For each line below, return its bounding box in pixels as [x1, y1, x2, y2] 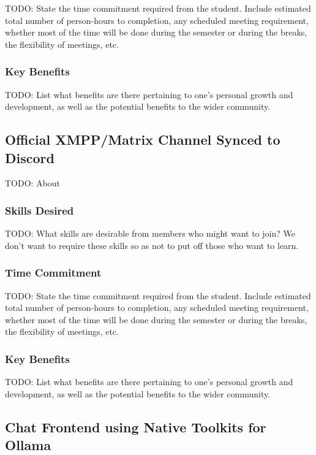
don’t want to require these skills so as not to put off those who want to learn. [5, 239, 299, 251]
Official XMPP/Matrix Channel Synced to [5, 130, 280, 149]
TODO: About [5, 177, 61, 189]
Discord [5, 148, 55, 167]
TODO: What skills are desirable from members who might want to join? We [5, 227, 295, 240]
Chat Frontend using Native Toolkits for [5, 417, 266, 436]
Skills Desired [5, 202, 74, 218]
